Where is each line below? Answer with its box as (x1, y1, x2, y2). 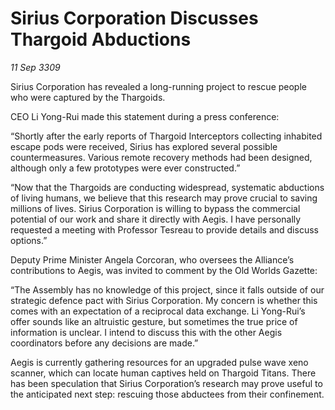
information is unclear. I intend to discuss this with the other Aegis (10, 326, 283, 338)
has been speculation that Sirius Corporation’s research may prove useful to (10, 377, 323, 389)
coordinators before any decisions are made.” (10, 337, 199, 349)
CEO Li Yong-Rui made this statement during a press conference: (10, 110, 280, 122)
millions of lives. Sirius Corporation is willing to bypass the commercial (10, 202, 301, 214)
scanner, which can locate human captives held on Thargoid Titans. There (10, 367, 317, 379)
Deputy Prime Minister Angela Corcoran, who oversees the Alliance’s (10, 253, 295, 266)
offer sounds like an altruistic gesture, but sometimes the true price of (10, 315, 298, 327)
